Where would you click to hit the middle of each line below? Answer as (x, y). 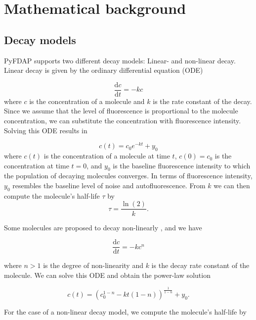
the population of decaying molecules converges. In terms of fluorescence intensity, (128, 176)
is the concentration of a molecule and (87, 101)
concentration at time (37, 165)
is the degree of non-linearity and (93, 265)
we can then (232, 186)
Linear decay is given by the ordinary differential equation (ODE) (104, 70)
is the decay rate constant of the (200, 265)
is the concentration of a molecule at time (107, 156)
